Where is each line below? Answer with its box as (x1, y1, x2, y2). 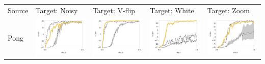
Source (8, 5, 29, 15)
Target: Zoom (207, 5, 250, 15)
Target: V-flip (92, 5, 136, 15)
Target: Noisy (35, 5, 78, 15)
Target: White (150, 5, 194, 15)
